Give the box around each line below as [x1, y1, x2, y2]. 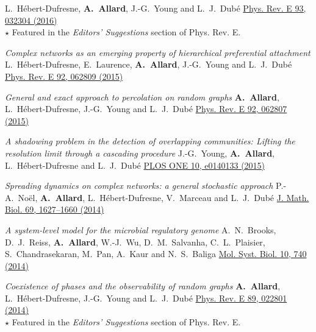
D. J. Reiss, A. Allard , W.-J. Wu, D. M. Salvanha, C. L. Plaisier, [5, 235, 265, 248]
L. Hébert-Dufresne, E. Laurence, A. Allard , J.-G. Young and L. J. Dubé [5, 58, 292, 71]
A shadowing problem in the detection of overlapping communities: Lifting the [5, 135, 295, 147]
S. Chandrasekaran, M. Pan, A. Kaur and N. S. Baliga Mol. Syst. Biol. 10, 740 [5, 247, 307, 260]
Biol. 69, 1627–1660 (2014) [5, 203, 104, 216]
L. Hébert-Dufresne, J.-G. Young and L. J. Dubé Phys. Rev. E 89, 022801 [5, 291, 287, 304]
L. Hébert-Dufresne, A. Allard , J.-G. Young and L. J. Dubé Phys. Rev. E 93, [5, 2, 306, 14]
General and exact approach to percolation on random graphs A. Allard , [5, 90, 279, 103]
